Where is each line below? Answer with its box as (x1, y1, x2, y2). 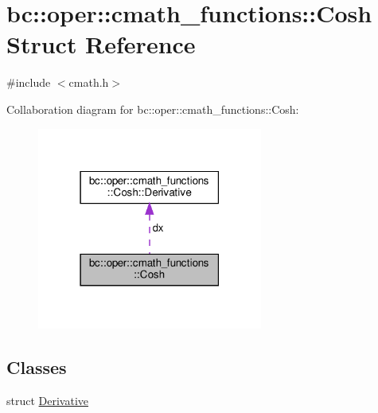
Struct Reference (6, 28, 196, 60)
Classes (6, 355, 67, 380)
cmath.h (68, 74, 109, 91)
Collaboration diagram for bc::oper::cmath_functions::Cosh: (6, 100, 299, 117)
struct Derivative (6, 392, 89, 409)
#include (6, 74, 51, 91)
